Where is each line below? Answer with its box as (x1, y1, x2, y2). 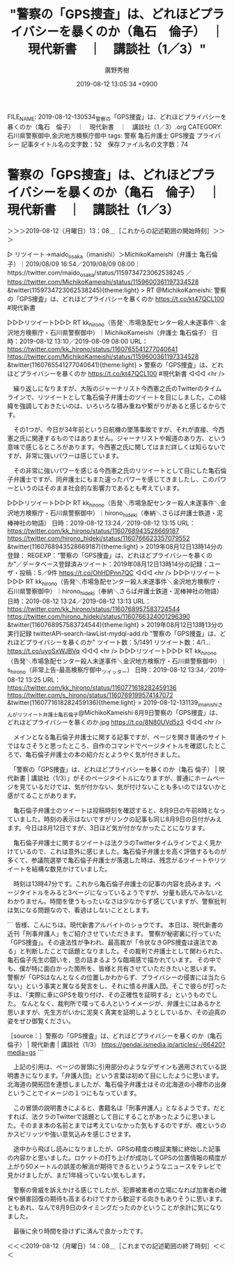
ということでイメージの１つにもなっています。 (7, 1089, 141, 1097)
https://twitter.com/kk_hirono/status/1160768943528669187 (7, 526, 180, 535)
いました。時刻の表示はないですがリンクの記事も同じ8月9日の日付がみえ (13, 815, 222, 823)
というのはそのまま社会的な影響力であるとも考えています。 (13, 484, 183, 493)
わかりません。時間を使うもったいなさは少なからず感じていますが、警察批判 (7, 897, 227, 906)
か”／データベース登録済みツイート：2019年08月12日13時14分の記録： (7, 560, 209, 568)
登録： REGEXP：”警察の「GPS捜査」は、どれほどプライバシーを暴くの (7, 551, 212, 559)
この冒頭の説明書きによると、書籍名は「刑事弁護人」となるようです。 (13, 1104, 214, 1112)
